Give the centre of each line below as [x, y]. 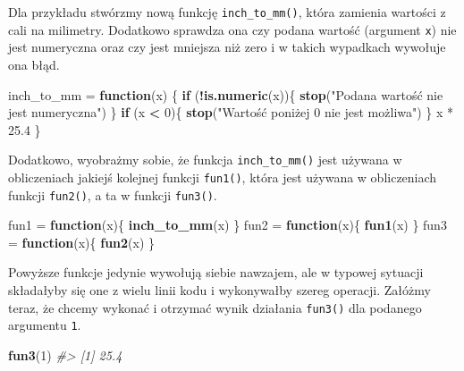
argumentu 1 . [45, 325]
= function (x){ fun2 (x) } [82, 242]
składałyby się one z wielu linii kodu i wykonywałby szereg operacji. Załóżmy [219, 290]
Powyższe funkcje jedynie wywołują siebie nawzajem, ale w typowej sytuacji [216, 272]
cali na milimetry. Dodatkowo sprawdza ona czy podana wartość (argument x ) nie [232, 29]
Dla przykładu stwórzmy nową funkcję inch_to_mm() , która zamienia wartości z [227, 12]
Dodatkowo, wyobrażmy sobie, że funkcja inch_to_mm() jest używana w [205, 160]
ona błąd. [34, 64]
